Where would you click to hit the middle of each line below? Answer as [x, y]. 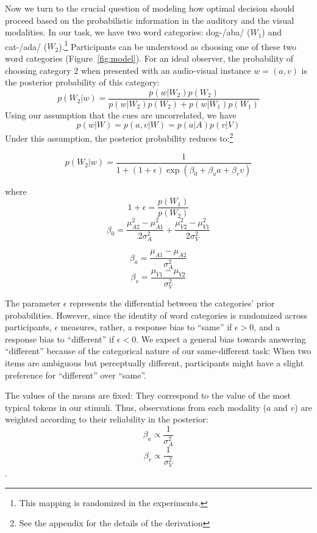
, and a [267, 327]
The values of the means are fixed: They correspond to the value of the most [148, 395]
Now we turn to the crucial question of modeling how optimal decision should [150, 8]
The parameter [33, 303]
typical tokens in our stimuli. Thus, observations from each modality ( [136, 407]
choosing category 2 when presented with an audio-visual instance [128, 70]
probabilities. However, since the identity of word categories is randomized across [156, 315]
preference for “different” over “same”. [76, 375]
